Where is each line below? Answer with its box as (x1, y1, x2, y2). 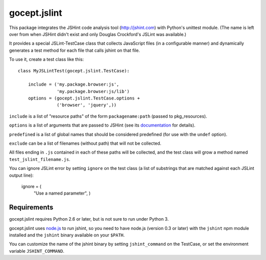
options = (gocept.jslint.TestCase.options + (28, 96, 140, 101)
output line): (9, 172, 34, 178)
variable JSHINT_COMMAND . (9, 248, 65, 254)
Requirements (9, 203, 54, 212)
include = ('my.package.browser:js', (28, 82, 119, 87)
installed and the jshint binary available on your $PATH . (9, 232, 125, 238)
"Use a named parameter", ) (33, 190, 91, 196)
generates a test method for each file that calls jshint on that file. (9, 47, 140, 53)
